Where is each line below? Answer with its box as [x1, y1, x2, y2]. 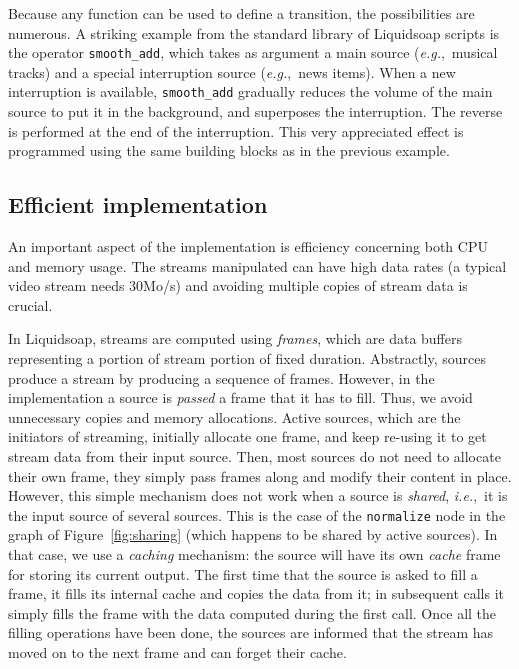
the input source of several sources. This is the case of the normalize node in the [8, 504, 506, 525]
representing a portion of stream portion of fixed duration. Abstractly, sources [8, 348, 486, 369]
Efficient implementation [8, 189, 268, 220]
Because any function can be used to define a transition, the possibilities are [8, 3, 475, 23]
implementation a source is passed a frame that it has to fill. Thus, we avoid [8, 387, 473, 408]
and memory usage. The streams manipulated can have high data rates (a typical [8, 255, 507, 276]
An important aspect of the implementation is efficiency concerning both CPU [8, 236, 488, 257]
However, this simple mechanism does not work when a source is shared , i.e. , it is [8, 485, 508, 506]
